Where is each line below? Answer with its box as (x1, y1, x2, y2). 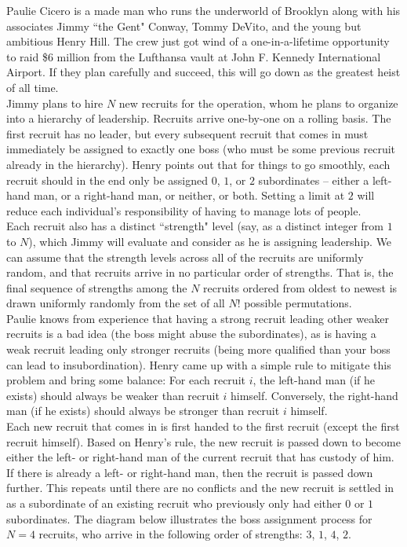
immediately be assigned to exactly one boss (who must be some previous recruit (6, 141, 396, 157)
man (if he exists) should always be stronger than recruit (6, 402, 280, 419)
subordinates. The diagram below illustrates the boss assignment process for (6, 510, 372, 527)
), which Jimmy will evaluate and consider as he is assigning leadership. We (28, 233, 392, 249)
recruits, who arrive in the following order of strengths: (38, 526, 303, 542)
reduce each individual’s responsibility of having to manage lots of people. (6, 202, 362, 218)
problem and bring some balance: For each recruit (6, 372, 245, 388)
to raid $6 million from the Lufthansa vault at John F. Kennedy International (6, 48, 381, 64)
